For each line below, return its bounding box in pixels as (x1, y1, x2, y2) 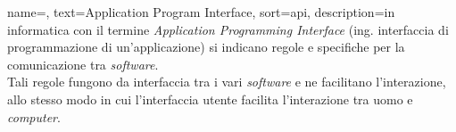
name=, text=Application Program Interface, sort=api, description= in (7, 3, 395, 21)
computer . (7, 107, 61, 126)
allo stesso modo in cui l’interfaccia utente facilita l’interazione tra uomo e (7, 89, 413, 108)
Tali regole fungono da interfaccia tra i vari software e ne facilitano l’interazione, (7, 72, 446, 91)
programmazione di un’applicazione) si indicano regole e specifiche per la (7, 37, 405, 56)
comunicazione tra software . (7, 54, 159, 73)
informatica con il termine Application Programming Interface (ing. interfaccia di (7, 20, 449, 38)
